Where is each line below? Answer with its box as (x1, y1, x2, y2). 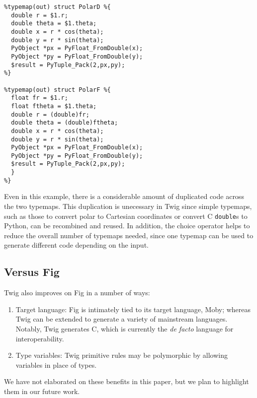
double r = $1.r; (11, 11, 68, 19)
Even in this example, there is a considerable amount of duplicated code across (4, 191, 244, 201)
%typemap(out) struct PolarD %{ (4, 3, 111, 10)
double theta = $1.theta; (11, 20, 97, 27)
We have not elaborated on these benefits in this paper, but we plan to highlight (4, 376, 249, 387)
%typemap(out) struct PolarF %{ (4, 86, 111, 93)
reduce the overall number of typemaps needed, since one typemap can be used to (4, 230, 254, 240)
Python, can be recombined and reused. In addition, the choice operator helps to (4, 220, 250, 231)
